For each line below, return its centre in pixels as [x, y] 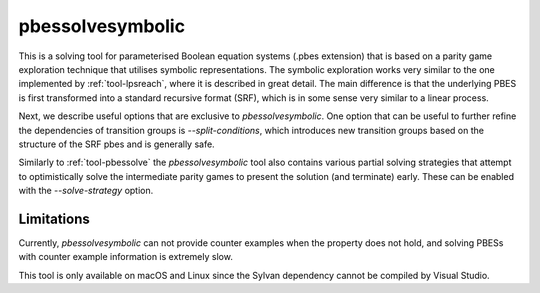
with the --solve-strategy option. [86, 191]
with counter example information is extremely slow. [126, 257]
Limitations [54, 218]
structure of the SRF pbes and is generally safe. [116, 144]
